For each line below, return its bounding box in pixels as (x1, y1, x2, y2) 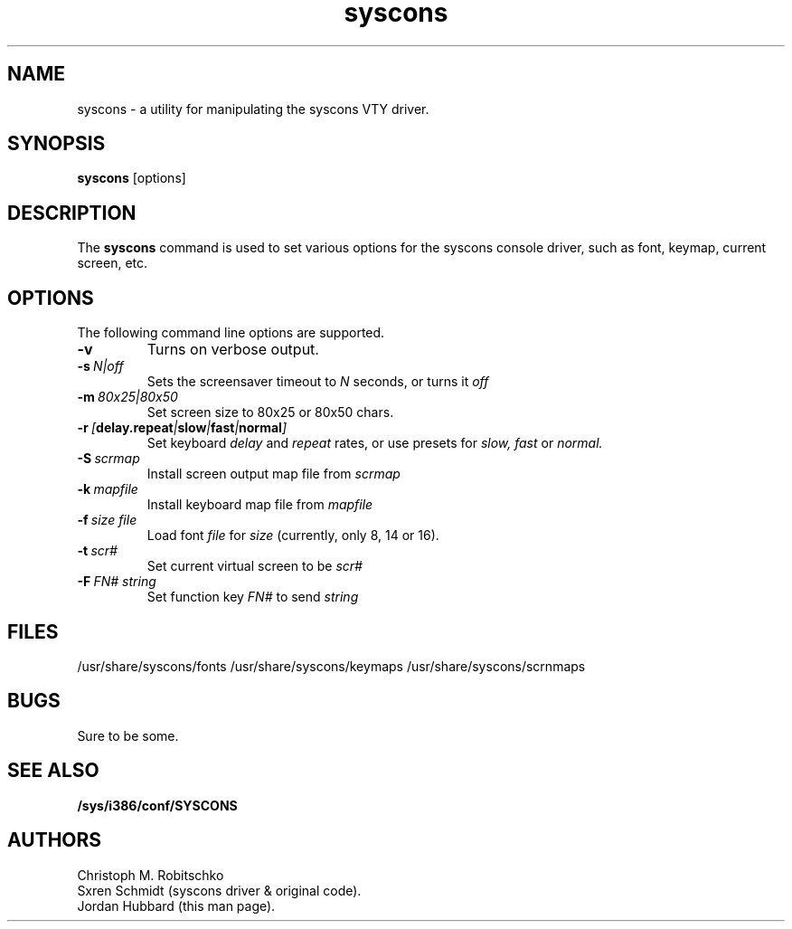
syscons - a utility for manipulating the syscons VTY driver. (77, 100, 429, 117)
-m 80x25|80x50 (77, 389, 178, 405)
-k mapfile (77, 481, 138, 498)
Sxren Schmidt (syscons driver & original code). (77, 882, 362, 898)
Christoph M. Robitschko (77, 867, 224, 883)
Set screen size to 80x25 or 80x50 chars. (146, 404, 394, 421)
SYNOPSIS (7, 132, 106, 156)
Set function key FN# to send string (146, 589, 359, 605)
